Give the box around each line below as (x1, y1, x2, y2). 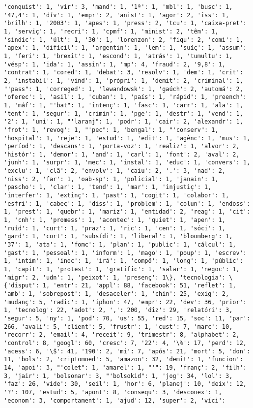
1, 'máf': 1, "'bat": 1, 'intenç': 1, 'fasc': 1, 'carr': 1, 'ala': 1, (4, 101, 243, 109)
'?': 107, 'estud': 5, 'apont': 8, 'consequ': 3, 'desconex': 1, (4, 388, 222, 396)
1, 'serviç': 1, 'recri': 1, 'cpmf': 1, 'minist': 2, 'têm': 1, (4, 28, 219, 35)
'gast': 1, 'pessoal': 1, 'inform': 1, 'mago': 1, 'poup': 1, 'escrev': (4, 249, 247, 256)
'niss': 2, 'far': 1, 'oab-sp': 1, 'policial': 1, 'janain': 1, (4, 175, 219, 183)
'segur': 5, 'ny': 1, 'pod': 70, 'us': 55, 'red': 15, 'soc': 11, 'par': (4, 314, 251, 322)
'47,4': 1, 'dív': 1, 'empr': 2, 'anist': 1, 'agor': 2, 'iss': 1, (4, 11, 229, 19)
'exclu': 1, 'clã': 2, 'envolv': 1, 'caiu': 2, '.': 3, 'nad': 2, (4, 167, 226, 175)
